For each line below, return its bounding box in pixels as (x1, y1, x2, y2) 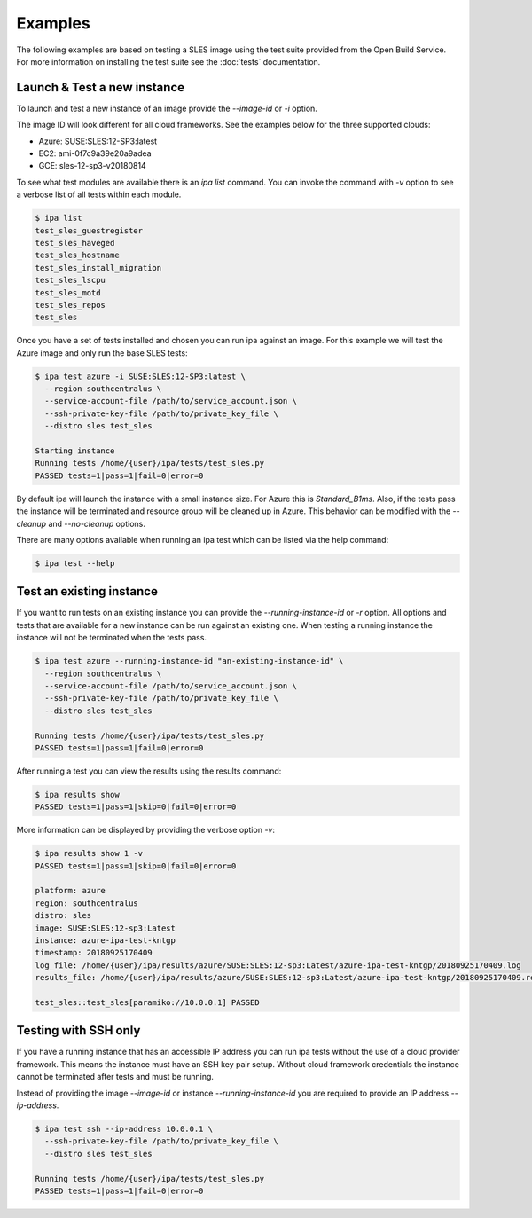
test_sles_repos (35, 300, 106, 310)
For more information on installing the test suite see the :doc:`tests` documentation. (16, 56, 321, 67)
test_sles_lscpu (35, 275, 106, 286)
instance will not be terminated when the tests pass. (16, 633, 207, 643)
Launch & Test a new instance (16, 80, 185, 95)
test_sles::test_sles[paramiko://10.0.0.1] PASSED (35, 997, 261, 1007)
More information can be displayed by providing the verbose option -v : (16, 825, 275, 836)
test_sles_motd (35, 287, 101, 297)
